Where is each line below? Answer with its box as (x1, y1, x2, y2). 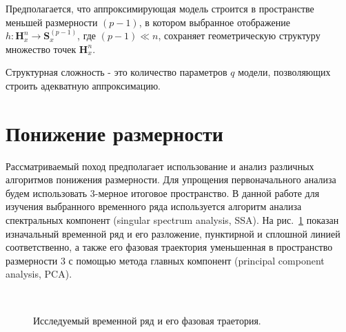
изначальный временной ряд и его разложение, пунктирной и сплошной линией (6, 226, 340, 240)
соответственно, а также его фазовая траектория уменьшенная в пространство (6, 240, 333, 254)
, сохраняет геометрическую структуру (158, 28, 320, 43)
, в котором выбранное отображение (139, 14, 290, 29)
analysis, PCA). (6, 267, 72, 281)
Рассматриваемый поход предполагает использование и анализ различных (6, 158, 314, 173)
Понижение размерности (6, 118, 223, 147)
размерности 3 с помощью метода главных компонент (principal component (6, 253, 325, 267)
